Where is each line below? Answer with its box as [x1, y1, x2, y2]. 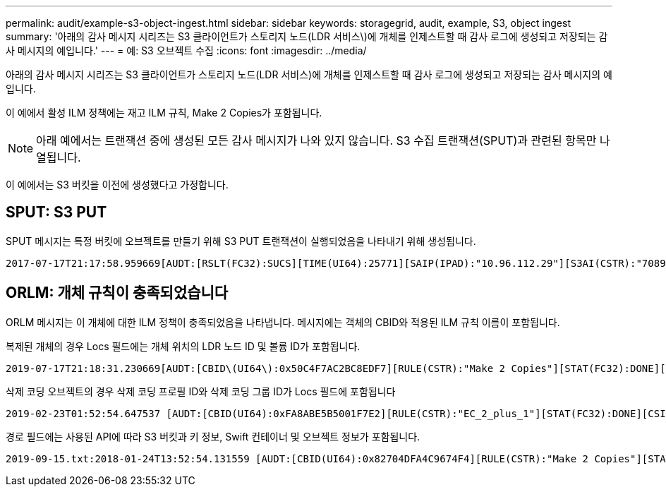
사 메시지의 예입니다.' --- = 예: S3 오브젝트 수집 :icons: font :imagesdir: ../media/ [6, 44, 367, 56]
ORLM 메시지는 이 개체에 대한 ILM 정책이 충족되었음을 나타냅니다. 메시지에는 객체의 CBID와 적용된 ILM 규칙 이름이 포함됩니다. [6, 316, 560, 328]
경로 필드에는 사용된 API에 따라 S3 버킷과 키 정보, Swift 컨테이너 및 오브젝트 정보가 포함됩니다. [6, 430, 420, 443]
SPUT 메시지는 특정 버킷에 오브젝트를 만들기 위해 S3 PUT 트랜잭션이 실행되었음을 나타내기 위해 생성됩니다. [6, 234, 476, 247]
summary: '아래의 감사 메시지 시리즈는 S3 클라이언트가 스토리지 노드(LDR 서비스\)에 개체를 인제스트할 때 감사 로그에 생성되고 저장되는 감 [6, 30, 608, 42]
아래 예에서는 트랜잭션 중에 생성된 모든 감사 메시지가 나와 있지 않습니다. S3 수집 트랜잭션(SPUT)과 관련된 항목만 [36, 133, 597, 148]
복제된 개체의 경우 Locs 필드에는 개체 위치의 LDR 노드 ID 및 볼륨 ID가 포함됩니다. [6, 340, 361, 352]
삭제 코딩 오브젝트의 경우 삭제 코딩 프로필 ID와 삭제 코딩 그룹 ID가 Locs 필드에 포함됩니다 [6, 385, 396, 397]
